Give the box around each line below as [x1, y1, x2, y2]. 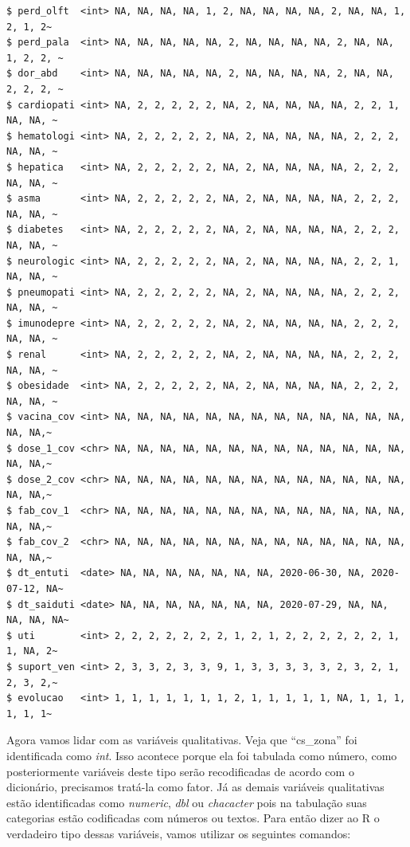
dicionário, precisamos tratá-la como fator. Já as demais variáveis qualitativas [6, 778, 385, 795]
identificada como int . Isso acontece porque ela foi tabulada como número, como [6, 747, 397, 763]
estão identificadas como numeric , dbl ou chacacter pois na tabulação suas [6, 794, 367, 810]
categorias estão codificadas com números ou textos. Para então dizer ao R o [6, 810, 380, 826]
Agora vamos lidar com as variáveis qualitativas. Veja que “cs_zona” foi [6, 731, 357, 748]
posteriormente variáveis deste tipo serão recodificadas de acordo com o [6, 763, 354, 779]
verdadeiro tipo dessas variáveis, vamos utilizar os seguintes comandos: [6, 825, 351, 841]
